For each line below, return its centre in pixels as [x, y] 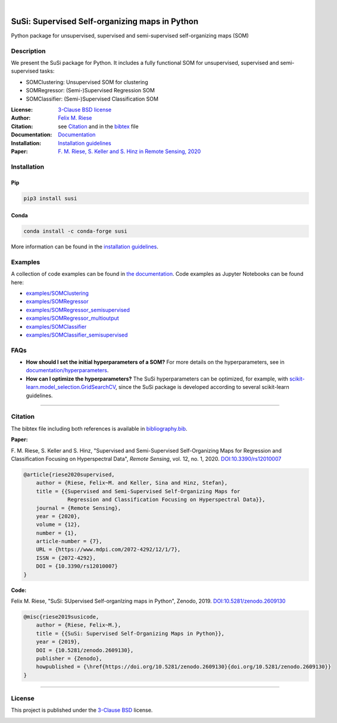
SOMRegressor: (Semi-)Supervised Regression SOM [90, 91]
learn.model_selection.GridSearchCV [71, 387]
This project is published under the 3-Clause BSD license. [82, 710]
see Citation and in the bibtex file [99, 126]
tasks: [47, 71]
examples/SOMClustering [57, 293]
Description [28, 51]
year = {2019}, [58, 642]
